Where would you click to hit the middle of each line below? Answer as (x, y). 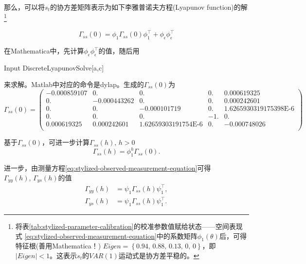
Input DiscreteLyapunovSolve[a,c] (54, 67)
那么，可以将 (24, 7)
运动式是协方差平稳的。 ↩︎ (159, 255)
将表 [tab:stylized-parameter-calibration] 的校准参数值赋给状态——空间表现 (129, 226)
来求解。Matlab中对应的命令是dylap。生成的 (74, 84)
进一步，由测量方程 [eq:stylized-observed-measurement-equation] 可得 (108, 168)
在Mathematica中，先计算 (44, 51)
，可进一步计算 (66, 142)
